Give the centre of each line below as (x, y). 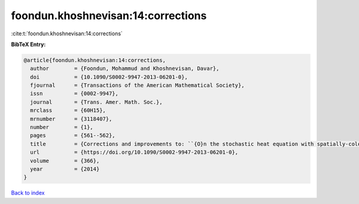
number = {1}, (62, 127)
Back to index (28, 193)
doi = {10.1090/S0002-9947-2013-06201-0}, (109, 77)
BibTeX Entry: (28, 44)
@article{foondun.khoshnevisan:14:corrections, (95, 60)
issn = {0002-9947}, (74, 94)
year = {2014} (65, 169)
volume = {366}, (65, 161)
